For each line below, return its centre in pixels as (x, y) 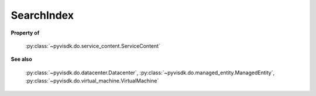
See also (21, 59)
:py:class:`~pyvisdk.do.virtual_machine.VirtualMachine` (92, 81)
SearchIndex (42, 15)
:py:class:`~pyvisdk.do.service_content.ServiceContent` (93, 46)
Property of (25, 33)
